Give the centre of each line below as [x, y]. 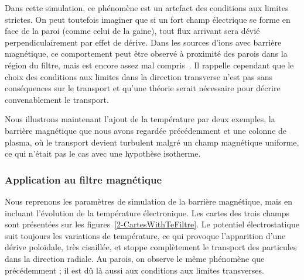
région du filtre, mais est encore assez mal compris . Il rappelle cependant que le [149, 65]
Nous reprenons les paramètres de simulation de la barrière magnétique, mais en [149, 201]
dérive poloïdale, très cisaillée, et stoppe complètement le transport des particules [151, 247]
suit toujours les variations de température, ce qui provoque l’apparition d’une [145, 235]
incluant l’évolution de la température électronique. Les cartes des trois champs [147, 212]
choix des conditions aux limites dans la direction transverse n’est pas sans [139, 76]
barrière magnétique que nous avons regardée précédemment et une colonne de [146, 130]
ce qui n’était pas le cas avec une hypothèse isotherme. [103, 153]
